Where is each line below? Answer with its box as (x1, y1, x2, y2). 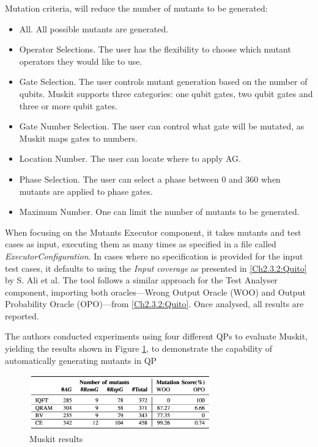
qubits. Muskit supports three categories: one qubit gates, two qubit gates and (19, 87, 313, 100)
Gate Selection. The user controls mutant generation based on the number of (19, 75, 308, 88)
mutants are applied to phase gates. (19, 184, 153, 197)
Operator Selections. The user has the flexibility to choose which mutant (19, 43, 291, 56)
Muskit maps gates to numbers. (19, 131, 138, 144)
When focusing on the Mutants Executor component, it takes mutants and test (5, 225, 301, 238)
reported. (5, 309, 39, 322)
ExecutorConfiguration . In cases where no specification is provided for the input (5, 249, 303, 262)
